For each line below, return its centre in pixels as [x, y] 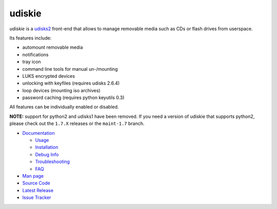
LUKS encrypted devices [49, 76]
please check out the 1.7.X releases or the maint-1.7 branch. [77, 123]
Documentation [38, 133]
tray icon [32, 62]
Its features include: [31, 38]
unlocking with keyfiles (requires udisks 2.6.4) [71, 83]
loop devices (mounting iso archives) [61, 90]
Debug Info [47, 154]
